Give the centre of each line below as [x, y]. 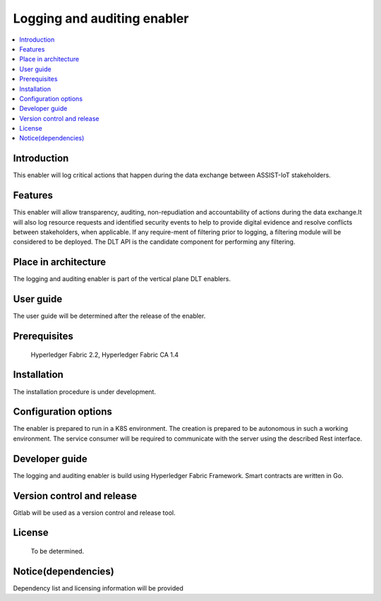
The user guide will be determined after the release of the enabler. [109, 316]
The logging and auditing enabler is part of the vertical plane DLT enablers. [122, 279]
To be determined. [58, 552]
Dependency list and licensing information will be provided [98, 588]
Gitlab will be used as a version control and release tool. [94, 513]
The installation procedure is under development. [85, 391]
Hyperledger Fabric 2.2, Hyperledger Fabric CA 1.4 [105, 355]
